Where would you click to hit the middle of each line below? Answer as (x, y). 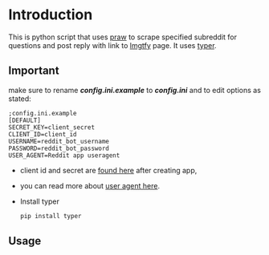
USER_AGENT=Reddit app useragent (64, 155)
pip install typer (51, 216)
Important (34, 71)
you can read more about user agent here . (90, 185)
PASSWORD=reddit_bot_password (59, 148)
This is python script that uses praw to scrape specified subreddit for (123, 37)
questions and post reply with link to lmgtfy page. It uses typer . (112, 45)
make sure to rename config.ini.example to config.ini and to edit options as (134, 90)
